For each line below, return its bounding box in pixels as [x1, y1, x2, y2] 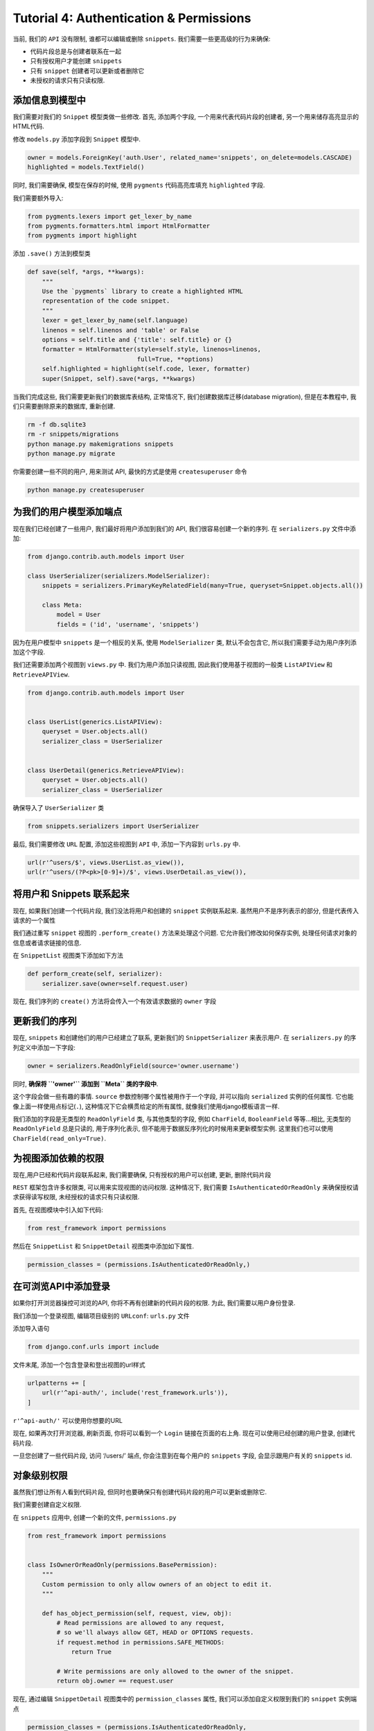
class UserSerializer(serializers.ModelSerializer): [27, 572, 211, 580]
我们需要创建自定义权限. [12, 1500, 82, 1509]
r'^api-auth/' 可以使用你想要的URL [12, 1416, 123, 1424]
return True [71, 1648, 112, 1656]
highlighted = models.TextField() [27, 163, 145, 171]
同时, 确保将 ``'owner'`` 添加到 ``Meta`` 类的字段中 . [12, 1079, 159, 1088]
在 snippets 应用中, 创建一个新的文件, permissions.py [12, 1513, 177, 1521]
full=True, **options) [136, 355, 214, 363]
